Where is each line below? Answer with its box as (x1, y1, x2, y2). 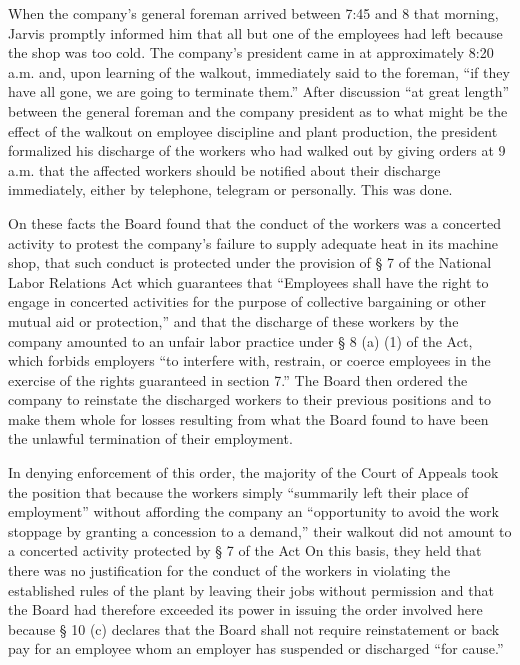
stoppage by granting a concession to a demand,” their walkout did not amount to (8, 520, 512, 541)
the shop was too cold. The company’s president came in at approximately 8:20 (8, 42, 494, 63)
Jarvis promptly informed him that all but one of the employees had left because (8, 22, 503, 43)
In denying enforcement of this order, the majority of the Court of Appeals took (8, 462, 499, 483)
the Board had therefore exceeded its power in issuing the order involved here (8, 599, 483, 620)
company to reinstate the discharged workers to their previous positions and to (8, 389, 491, 410)
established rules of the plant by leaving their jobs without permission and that (8, 579, 494, 600)
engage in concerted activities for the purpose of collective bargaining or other (8, 291, 486, 312)
